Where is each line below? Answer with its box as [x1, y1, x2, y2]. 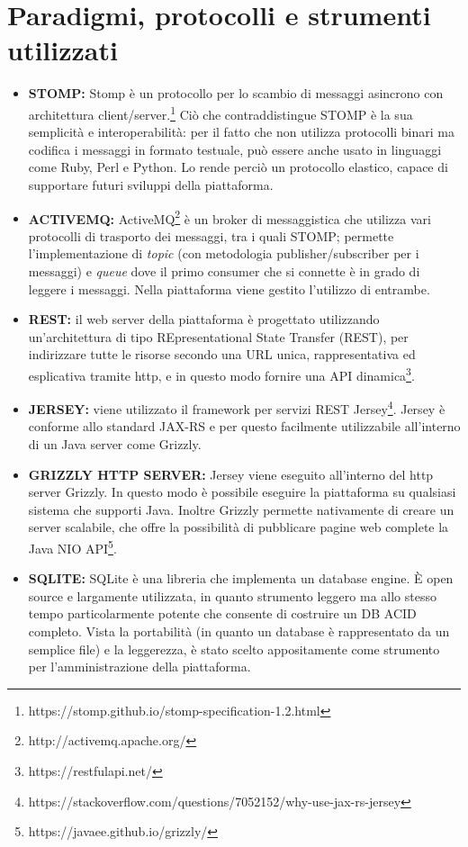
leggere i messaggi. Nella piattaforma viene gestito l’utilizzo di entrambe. [28, 279, 430, 298]
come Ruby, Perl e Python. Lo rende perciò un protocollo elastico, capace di [28, 158, 448, 176]
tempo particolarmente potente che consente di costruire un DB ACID [28, 604, 417, 623]
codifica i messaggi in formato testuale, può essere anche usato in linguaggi [28, 140, 442, 158]
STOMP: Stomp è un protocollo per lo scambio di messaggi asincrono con [28, 84, 444, 103]
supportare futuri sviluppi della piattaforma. [28, 175, 274, 194]
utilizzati [7, 32, 118, 68]
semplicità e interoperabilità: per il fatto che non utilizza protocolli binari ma [28, 122, 454, 141]
